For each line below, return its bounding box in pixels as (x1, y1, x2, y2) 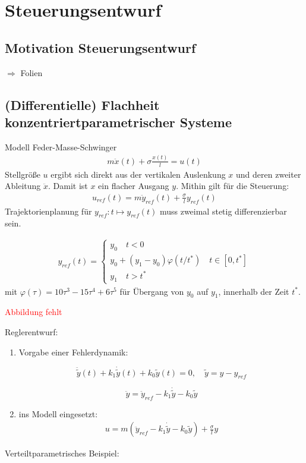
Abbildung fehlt (5, 305, 62, 318)
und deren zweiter (236, 168, 301, 180)
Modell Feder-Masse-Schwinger (5, 140, 117, 153)
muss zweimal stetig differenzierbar (159, 204, 287, 217)
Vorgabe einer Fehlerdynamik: (18, 345, 128, 358)
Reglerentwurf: (5, 326, 58, 338)
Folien (20, 66, 43, 78)
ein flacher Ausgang (98, 179, 169, 192)
